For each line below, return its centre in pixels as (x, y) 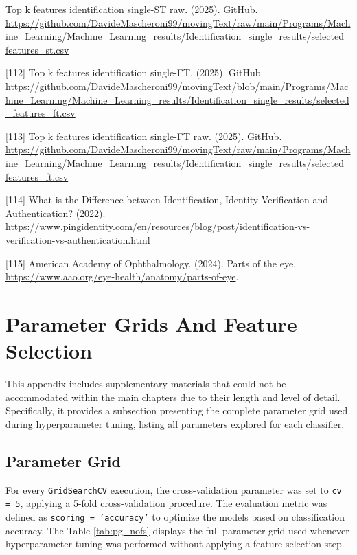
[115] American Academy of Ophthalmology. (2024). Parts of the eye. (151, 263)
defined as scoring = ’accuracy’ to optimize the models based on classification (175, 516)
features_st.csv (37, 49)
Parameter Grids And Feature (151, 323)
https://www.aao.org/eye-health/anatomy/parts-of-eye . (122, 276)
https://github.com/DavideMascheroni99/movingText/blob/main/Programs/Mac (177, 86)
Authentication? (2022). (56, 213)
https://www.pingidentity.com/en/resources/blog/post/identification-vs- (158, 226)
